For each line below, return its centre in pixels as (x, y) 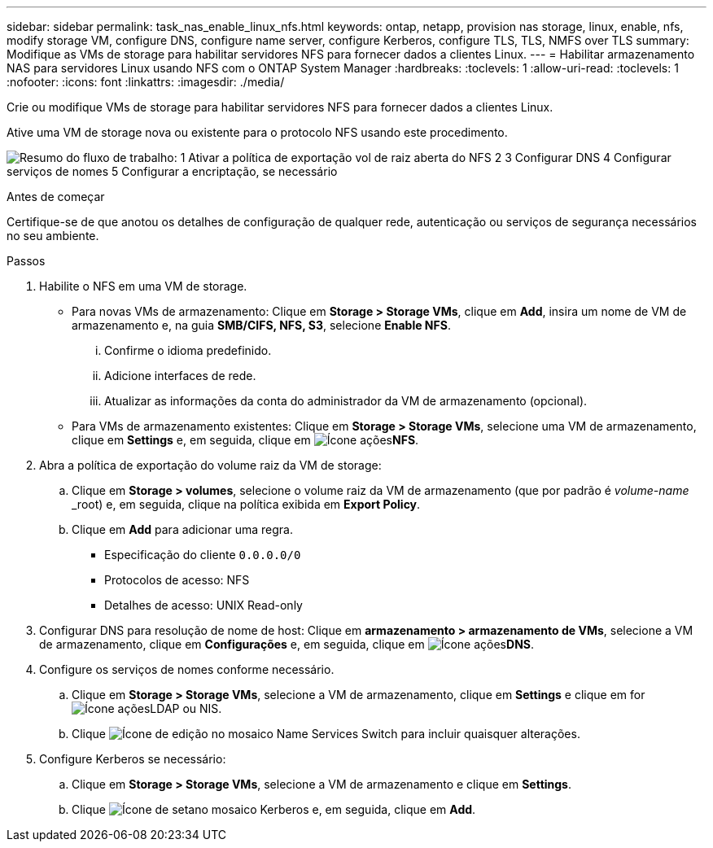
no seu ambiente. (53, 236)
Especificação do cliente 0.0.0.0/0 (203, 555)
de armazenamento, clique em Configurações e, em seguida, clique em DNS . (287, 644)
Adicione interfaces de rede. (180, 376)
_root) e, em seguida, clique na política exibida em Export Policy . (246, 504)
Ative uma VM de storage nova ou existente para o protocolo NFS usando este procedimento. (257, 132)
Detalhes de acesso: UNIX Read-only (203, 605)
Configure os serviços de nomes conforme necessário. (187, 669)
